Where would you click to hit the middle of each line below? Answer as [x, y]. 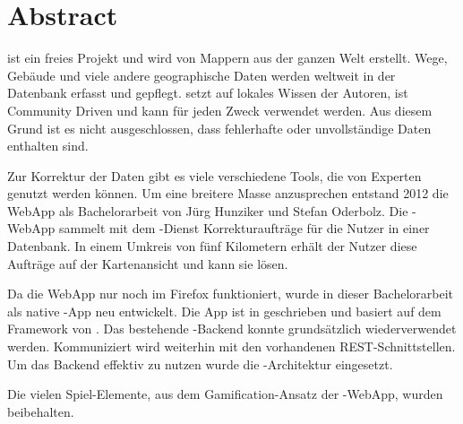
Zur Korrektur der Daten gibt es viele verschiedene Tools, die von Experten [214, 175]
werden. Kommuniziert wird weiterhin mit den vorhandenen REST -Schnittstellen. [231, 346]
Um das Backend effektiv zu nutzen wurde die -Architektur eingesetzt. [200, 363]
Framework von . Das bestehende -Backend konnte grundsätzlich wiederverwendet [232, 329]
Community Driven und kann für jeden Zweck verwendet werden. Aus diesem [220, 110]
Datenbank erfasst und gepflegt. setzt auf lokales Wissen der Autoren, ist [208, 93]
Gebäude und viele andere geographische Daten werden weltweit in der [201, 75]
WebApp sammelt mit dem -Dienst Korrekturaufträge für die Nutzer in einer [219, 228]
